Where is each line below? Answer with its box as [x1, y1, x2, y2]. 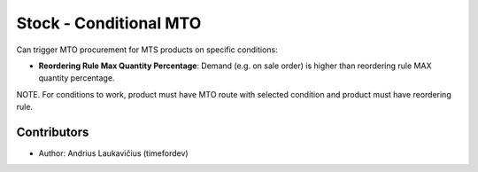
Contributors [16, 124, 89, 139]
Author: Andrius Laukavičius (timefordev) [38, 148, 189, 159]
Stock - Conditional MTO [16, 13, 202, 33]
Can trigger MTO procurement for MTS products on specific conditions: [16, 44, 278, 55]
